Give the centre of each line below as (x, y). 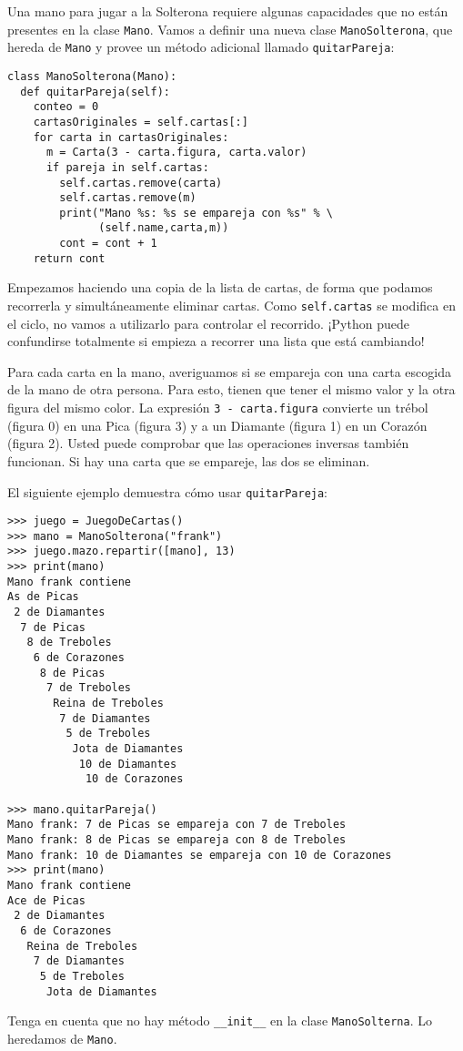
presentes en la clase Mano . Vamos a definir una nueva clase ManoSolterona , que (230, 29)
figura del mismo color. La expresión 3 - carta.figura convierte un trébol (218, 408)
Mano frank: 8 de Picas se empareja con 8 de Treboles (177, 839)
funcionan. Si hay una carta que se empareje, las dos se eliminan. (189, 460)
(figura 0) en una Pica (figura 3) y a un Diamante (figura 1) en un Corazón (217, 425)
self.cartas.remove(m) (128, 198)
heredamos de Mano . (62, 1038)
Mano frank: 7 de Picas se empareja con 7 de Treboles (177, 825)
